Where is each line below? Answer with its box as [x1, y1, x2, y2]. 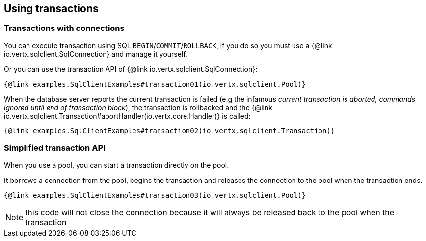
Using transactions [4, 2, 99, 15]
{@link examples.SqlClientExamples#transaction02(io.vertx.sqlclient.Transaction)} [4, 126, 335, 135]
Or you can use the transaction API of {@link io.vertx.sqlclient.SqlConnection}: [4, 64, 258, 73]
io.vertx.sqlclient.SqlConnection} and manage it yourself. [4, 49, 187, 58]
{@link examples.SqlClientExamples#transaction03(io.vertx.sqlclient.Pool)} [4, 191, 306, 199]
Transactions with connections [4, 23, 125, 33]
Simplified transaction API [4, 143, 106, 153]
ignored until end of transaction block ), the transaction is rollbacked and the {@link [4, 103, 272, 112]
